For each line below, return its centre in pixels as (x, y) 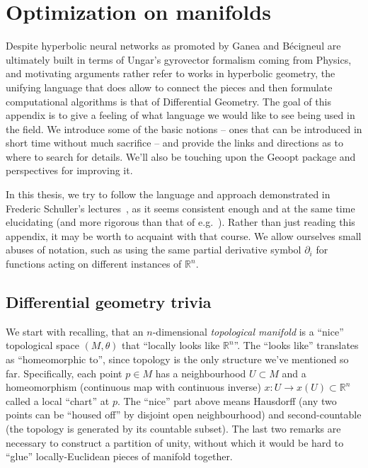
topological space (42, 345)
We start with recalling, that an (75, 331)
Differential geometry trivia (109, 302)
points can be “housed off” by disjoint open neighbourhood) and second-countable (184, 415)
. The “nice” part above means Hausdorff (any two (227, 400)
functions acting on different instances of (94, 264)
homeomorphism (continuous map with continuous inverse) (133, 387)
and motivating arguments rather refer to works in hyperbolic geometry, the (171, 73)
